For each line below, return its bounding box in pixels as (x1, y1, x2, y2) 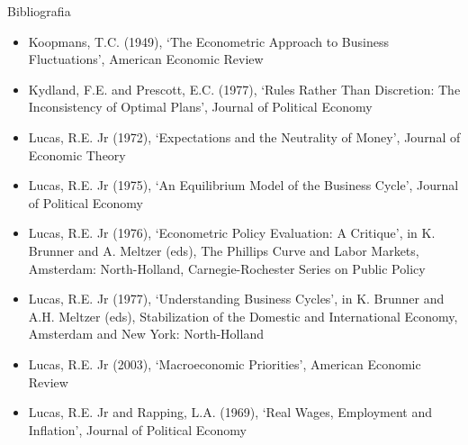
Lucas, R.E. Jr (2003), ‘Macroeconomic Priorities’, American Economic (28, 354, 421, 373)
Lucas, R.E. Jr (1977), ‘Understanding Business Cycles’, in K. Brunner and (28, 289, 445, 308)
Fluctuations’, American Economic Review (28, 50, 264, 68)
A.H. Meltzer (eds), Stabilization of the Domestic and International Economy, (28, 306, 458, 325)
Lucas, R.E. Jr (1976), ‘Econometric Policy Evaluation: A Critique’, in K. (28, 223, 436, 242)
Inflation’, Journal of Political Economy (28, 420, 247, 439)
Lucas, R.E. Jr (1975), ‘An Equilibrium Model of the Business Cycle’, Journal (28, 176, 459, 195)
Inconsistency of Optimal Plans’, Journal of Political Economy (28, 97, 373, 116)
